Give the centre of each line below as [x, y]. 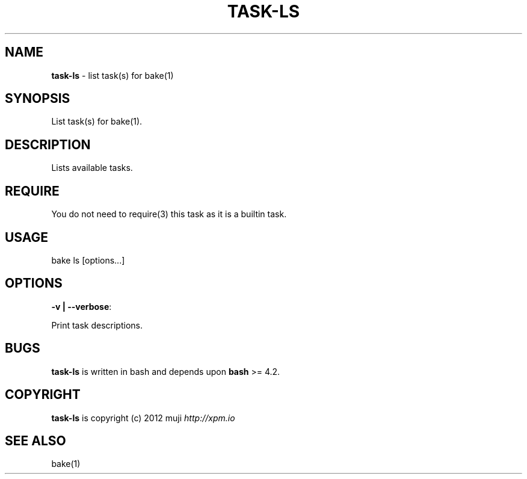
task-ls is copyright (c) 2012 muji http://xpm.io [143, 418]
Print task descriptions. [97, 325]
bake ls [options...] [88, 260]
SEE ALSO [35, 440]
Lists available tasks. [92, 168]
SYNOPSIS [38, 99]
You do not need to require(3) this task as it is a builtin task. [169, 214]
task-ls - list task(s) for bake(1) [112, 75]
